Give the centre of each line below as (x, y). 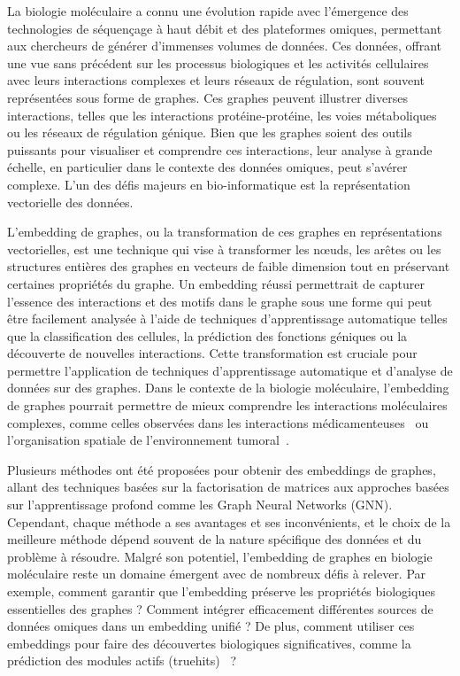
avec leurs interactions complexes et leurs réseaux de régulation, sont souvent (216, 80)
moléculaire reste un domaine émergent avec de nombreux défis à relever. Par (217, 574)
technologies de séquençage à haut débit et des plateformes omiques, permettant (225, 28)
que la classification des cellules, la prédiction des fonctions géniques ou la (207, 335)
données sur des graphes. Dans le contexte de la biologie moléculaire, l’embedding (228, 388)
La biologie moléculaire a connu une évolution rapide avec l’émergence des (208, 11)
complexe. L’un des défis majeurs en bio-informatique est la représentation (209, 184)
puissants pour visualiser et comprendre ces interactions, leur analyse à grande (220, 149)
